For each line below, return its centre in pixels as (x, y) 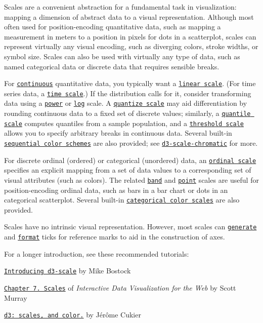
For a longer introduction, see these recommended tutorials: (97, 253)
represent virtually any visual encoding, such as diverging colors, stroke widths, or (131, 46)
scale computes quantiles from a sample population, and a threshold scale (124, 123)
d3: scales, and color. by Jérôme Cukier (73, 315)
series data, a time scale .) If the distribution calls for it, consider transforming (128, 93)
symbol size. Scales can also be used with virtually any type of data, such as (122, 56)
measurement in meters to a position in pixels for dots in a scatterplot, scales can (130, 36)
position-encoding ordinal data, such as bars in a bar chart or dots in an (116, 190)
